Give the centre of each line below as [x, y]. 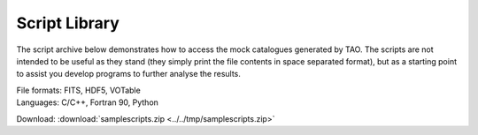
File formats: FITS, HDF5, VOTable [78, 90]
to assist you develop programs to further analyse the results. [128, 74]
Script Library [68, 23]
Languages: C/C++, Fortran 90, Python [88, 102]
